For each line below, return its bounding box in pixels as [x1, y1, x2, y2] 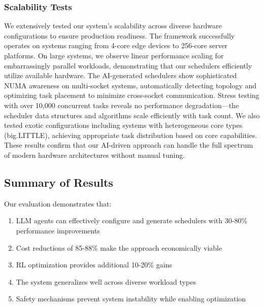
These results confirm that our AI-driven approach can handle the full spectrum [4, 140, 253, 150]
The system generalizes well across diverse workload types [16, 276, 196, 287]
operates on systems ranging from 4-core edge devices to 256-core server [4, 40, 228, 51]
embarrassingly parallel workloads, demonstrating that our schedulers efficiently [4, 60, 252, 71]
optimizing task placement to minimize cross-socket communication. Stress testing [4, 90, 259, 100]
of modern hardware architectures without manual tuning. [4, 149, 185, 160]
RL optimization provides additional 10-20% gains [16, 259, 172, 270]
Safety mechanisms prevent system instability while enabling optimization [16, 293, 246, 304]
